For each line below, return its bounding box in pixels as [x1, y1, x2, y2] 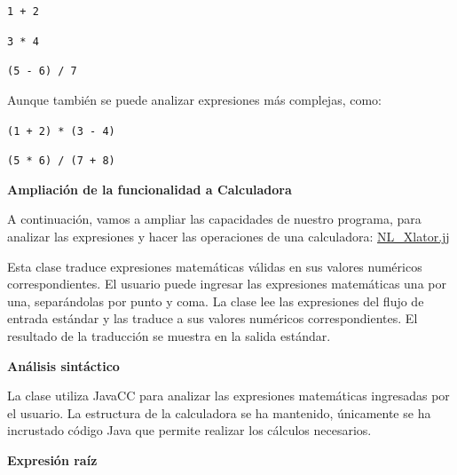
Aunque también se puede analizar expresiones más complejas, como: [7, 90, 382, 108]
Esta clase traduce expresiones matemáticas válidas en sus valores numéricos [7, 257, 422, 275]
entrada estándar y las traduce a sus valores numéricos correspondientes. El [7, 309, 418, 328]
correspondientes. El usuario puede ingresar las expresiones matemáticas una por [7, 274, 446, 293]
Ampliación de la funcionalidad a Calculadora [7, 179, 292, 198]
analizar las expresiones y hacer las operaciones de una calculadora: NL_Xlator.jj [7, 227, 450, 246]
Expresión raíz [7, 451, 98, 469]
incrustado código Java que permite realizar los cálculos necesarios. [7, 421, 372, 439]
